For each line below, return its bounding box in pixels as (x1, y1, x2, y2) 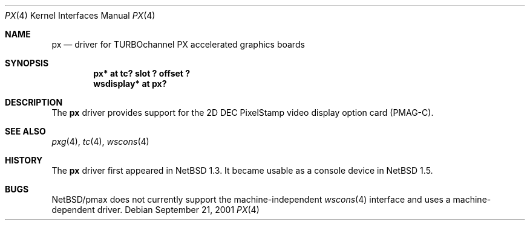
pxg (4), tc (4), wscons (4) (51, 136, 149, 147)
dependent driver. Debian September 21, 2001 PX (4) (51, 204, 260, 215)
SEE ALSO (5, 126, 46, 136)
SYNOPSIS (5, 58, 49, 68)
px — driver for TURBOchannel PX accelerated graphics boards (51, 39, 305, 49)
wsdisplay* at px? (93, 78, 167, 89)
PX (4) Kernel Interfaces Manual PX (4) (5, 10, 155, 21)
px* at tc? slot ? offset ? (93, 68, 191, 78)
